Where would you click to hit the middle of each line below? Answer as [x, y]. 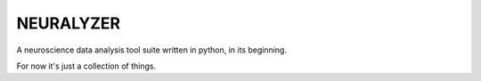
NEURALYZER [68, 23]
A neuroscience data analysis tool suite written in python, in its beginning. [151, 50]
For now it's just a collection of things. [86, 66]
